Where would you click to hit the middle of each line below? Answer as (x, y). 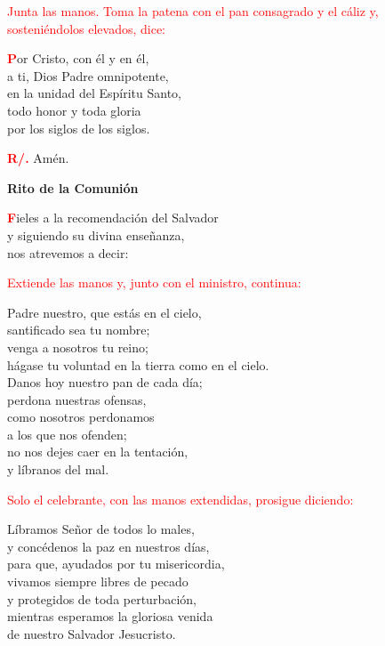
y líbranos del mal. (58, 469)
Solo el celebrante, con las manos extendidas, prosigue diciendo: (180, 499)
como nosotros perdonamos (81, 417)
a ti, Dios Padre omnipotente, (88, 75)
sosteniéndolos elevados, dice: (87, 28)
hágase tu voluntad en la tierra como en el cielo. (138, 364)
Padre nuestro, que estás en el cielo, (104, 312)
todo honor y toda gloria (74, 110)
